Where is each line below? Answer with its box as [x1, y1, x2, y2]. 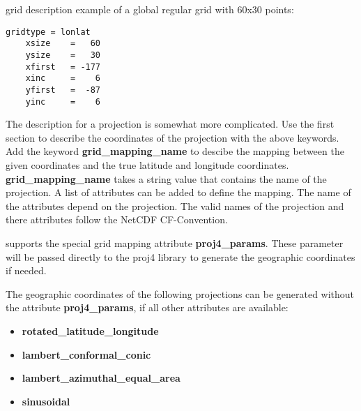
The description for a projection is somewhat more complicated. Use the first [6, 117, 335, 131]
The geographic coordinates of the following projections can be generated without [6, 286, 355, 301]
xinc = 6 [25, 73, 101, 84]
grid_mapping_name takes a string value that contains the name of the [6, 171, 327, 186]
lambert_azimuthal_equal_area [22, 371, 180, 385]
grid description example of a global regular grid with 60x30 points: [6, 2, 294, 16]
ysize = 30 [25, 50, 101, 60]
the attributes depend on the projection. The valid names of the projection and [6, 198, 344, 213]
